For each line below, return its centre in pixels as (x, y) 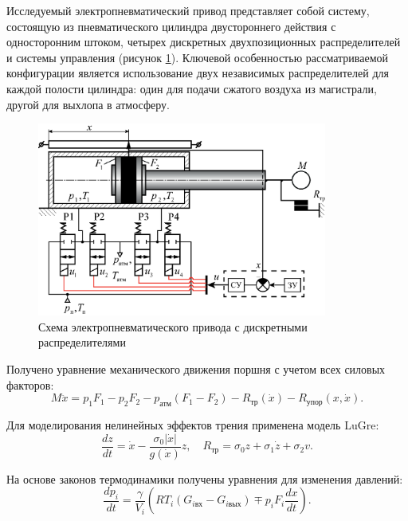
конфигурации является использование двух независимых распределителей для (198, 73)
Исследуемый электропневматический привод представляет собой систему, (188, 10)
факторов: (30, 384)
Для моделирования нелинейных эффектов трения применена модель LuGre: (193, 425)
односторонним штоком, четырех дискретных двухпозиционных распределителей (204, 42)
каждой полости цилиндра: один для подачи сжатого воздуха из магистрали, (192, 88)
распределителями (82, 342)
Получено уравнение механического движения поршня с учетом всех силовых (196, 369)
